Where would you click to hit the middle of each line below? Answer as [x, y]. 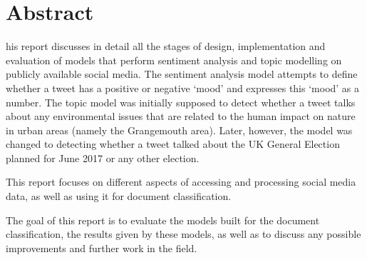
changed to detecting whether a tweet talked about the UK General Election [173, 144]
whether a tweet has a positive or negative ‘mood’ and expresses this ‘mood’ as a [183, 87]
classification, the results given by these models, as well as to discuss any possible [183, 234]
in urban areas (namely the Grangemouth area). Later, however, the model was [179, 130]
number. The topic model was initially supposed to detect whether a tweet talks [181, 102]
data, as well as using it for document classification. [119, 196]
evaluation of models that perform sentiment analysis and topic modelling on [174, 60]
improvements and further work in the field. [102, 247]
